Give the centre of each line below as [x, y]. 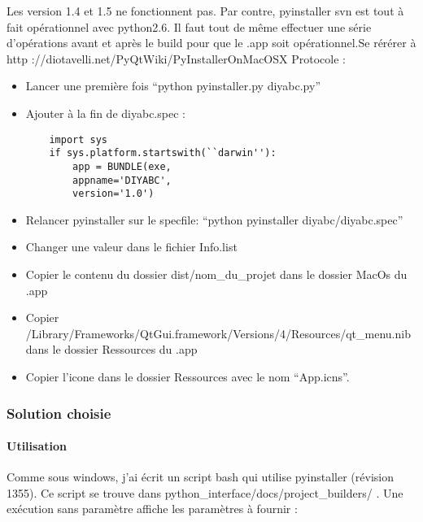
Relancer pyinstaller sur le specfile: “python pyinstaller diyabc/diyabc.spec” [214, 219]
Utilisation [37, 446]
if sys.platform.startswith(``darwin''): [163, 153]
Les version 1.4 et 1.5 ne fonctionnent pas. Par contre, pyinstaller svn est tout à [205, 11]
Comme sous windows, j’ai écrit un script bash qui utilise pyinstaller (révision [200, 477]
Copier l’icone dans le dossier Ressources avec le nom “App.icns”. [188, 376]
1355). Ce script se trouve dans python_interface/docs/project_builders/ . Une [205, 492]
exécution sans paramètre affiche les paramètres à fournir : [152, 509]
